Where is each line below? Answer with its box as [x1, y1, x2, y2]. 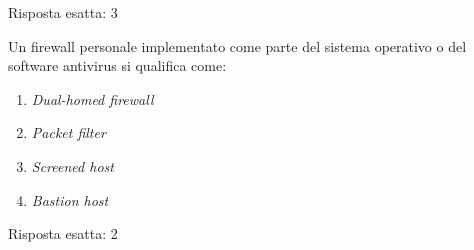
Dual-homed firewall [31, 88, 154, 109]
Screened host [31, 155, 114, 176]
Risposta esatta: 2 [8, 223, 118, 244]
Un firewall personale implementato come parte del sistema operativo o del [8, 35, 467, 56]
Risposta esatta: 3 [8, 2, 118, 22]
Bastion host [31, 189, 109, 210]
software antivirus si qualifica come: [8, 55, 227, 76]
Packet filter [31, 122, 106, 143]
